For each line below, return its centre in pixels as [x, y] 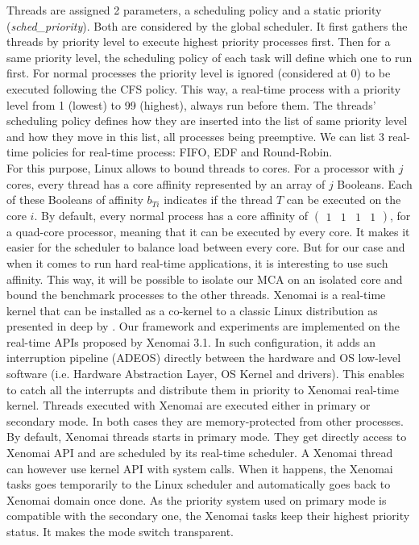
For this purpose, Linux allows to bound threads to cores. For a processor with [201, 167]
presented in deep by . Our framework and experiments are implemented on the [203, 326]
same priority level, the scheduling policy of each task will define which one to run [209, 57]
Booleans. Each [375, 183]
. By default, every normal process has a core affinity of [171, 215]
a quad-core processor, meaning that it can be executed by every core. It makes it [208, 231]
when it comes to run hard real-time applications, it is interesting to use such [197, 262]
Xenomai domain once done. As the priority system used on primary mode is [197, 499]
